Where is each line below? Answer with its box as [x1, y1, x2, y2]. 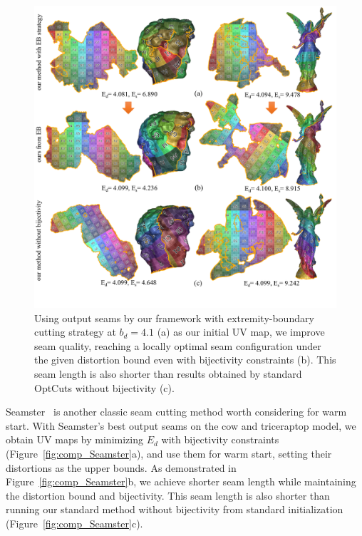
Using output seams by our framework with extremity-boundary [34, 310, 314, 325]
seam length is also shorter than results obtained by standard [34, 366, 302, 381]
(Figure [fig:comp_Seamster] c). [6, 515, 143, 530]
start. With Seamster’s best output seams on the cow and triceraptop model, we [6, 418, 356, 433]
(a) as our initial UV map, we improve [157, 324, 325, 339]
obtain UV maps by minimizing [6, 432, 143, 447]
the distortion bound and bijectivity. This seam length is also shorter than [6, 488, 330, 502]
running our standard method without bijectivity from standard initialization [6, 502, 343, 517]
